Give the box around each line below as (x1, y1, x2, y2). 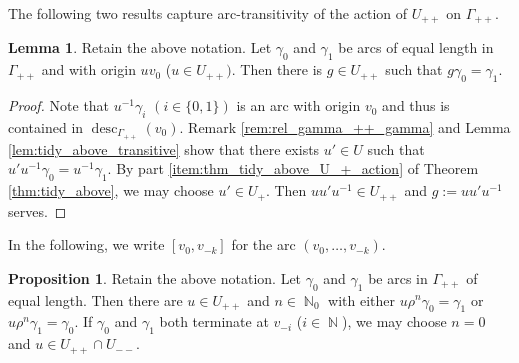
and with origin (41, 59, 136, 80)
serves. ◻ (8, 200, 67, 221)
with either (328, 289, 396, 310)
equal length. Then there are (8, 289, 183, 310)
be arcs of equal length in (338, 37, 494, 58)
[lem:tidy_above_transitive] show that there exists (8, 138, 320, 159)
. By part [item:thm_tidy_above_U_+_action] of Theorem (107, 158, 479, 179)
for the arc (231, 234, 296, 255)
